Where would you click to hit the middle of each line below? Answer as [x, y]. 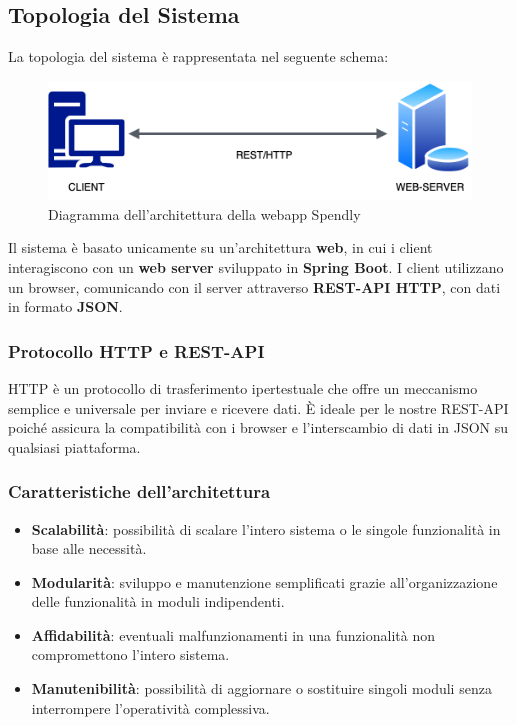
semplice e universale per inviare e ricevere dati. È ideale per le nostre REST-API [258, 407]
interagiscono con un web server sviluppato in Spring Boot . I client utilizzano [256, 266]
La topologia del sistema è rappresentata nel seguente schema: [198, 56]
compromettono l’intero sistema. [130, 654]
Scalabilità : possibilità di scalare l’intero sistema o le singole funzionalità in [266, 528]
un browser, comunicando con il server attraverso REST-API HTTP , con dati [254, 286]
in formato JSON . [65, 306]
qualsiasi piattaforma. [74, 446]
